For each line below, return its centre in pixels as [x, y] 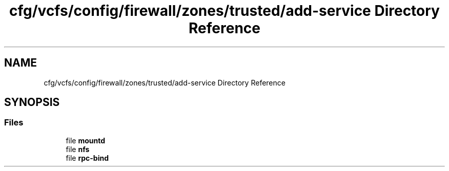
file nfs [78, 149]
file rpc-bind [87, 158]
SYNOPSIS [32, 102]
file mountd [86, 140]
